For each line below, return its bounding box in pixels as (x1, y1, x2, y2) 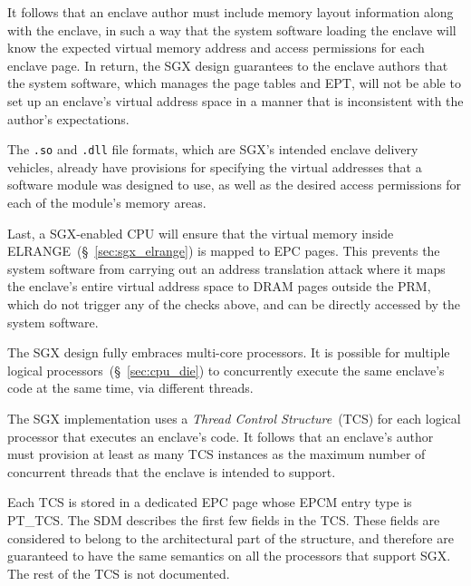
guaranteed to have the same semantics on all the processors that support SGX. (7, 546, 451, 565)
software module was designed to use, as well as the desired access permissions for (7, 175, 462, 194)
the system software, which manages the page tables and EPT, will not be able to (7, 73, 461, 93)
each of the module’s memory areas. (7, 193, 207, 211)
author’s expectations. (7, 109, 130, 128)
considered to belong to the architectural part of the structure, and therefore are (7, 528, 454, 547)
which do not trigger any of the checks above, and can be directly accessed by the (7, 294, 461, 313)
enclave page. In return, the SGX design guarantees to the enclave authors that (7, 55, 448, 74)
